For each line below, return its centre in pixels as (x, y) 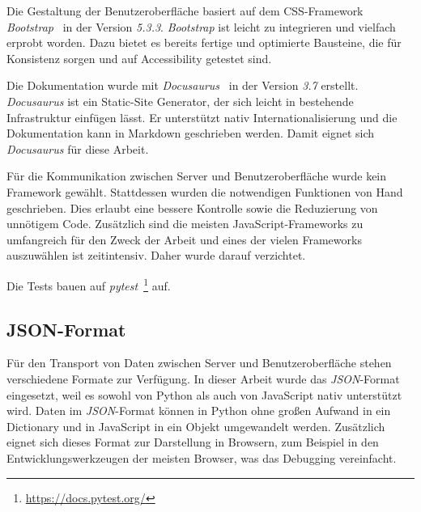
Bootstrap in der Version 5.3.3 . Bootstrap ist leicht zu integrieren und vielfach (201, 26)
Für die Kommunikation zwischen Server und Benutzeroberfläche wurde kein (197, 176)
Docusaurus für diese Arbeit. (78, 148)
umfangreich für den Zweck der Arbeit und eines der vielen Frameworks (184, 239)
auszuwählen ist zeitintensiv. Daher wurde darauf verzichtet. (156, 255)
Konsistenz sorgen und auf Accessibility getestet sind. (139, 58)
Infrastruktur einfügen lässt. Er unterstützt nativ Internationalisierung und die (202, 117)
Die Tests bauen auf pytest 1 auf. (89, 284)
